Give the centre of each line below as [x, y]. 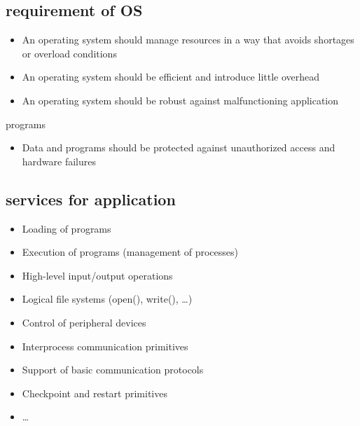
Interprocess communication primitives [105, 346]
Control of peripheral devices [84, 322]
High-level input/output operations [97, 275]
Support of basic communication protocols [113, 370]
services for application [91, 199]
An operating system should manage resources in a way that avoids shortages [188, 40]
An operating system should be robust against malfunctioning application [180, 100]
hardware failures [59, 161]
